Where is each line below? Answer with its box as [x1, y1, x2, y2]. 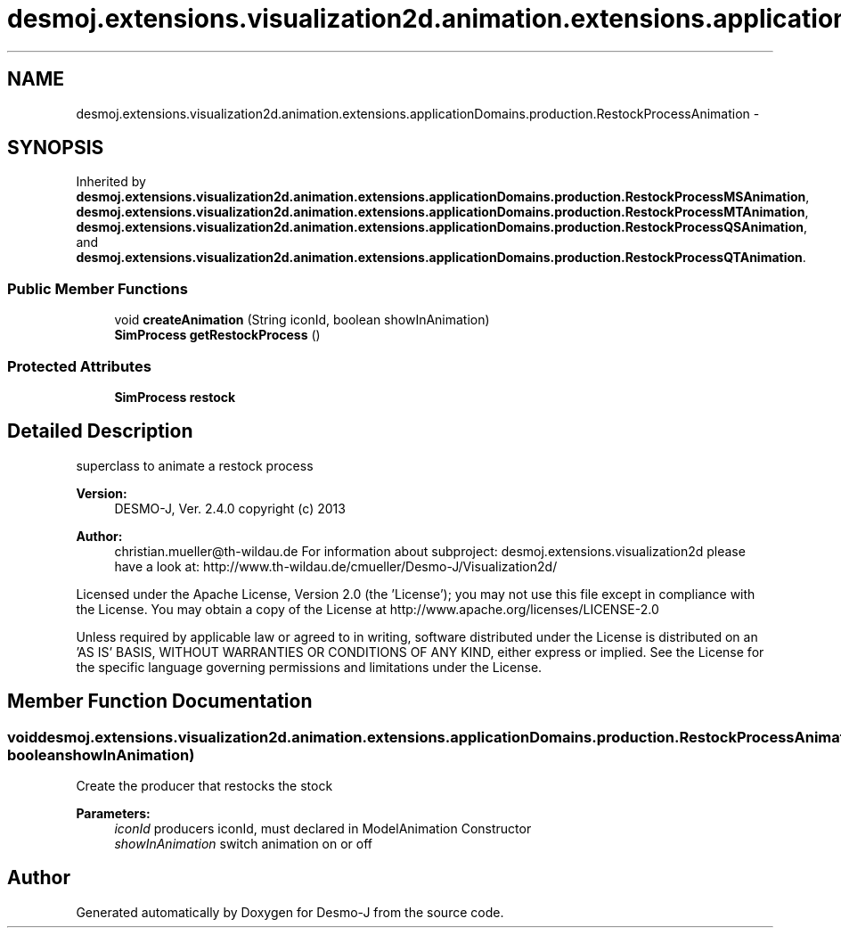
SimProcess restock [114, 389, 236, 405]
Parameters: [76, 806, 151, 821]
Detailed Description [7, 420, 193, 443]
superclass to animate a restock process [76, 457, 314, 473]
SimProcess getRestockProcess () [114, 327, 321, 343]
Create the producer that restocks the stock [76, 778, 333, 793]
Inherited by [76, 174, 146, 190]
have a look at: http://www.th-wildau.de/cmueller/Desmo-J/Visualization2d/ [114, 558, 558, 574]
